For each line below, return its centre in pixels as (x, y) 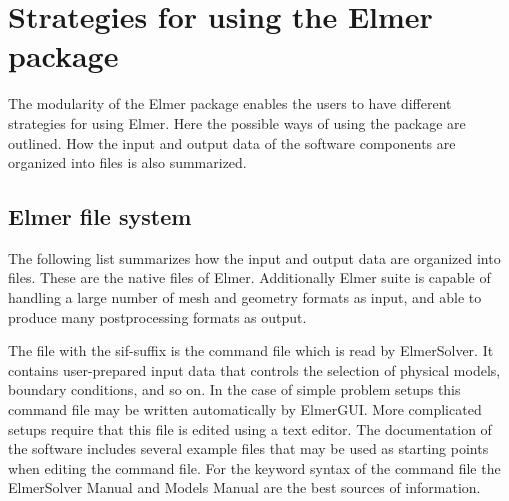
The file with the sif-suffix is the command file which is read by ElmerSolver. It (251, 350)
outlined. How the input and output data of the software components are (232, 142)
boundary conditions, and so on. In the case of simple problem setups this (234, 389)
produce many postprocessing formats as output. (157, 316)
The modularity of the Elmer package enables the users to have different (230, 103)
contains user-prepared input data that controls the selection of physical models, (254, 369)
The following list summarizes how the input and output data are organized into (254, 257)
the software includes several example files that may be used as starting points (248, 448)
